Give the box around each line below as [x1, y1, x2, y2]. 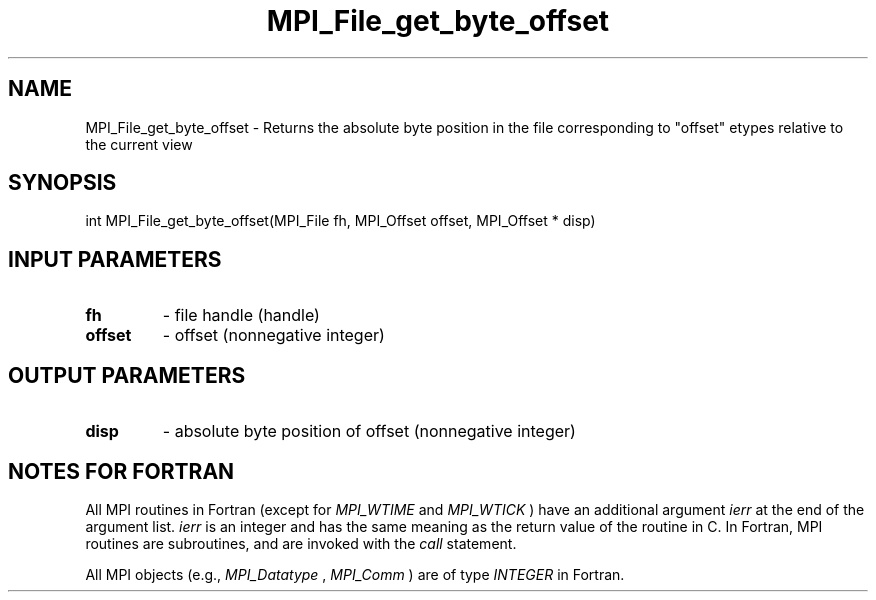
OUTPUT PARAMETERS [8, 362, 246, 388]
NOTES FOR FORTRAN [8, 458, 235, 484]
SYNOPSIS [8, 170, 117, 196]
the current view [85, 135, 193, 153]
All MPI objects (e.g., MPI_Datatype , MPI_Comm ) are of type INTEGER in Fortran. [85, 565, 625, 583]
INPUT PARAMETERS [8, 246, 222, 272]
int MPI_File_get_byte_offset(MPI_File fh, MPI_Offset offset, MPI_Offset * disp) [85, 212, 596, 230]
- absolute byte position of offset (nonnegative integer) [162, 421, 576, 442]
